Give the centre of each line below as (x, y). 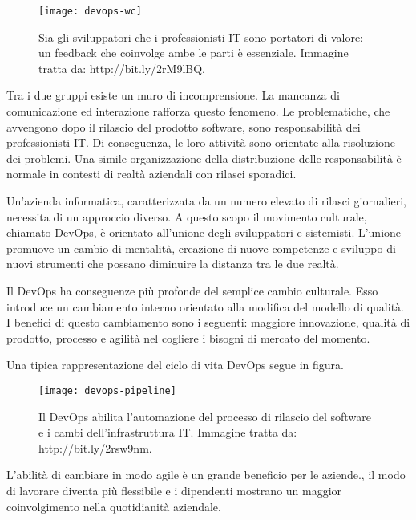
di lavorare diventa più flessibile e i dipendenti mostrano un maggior (174, 490)
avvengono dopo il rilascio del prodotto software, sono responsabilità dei (184, 126)
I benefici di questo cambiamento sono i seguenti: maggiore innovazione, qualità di (208, 322)
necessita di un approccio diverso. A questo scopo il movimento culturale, (187, 216)
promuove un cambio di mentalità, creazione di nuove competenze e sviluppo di (201, 248)
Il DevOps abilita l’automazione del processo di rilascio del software (205, 416)
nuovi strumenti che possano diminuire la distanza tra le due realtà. (173, 264)
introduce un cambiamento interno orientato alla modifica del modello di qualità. (205, 306)
